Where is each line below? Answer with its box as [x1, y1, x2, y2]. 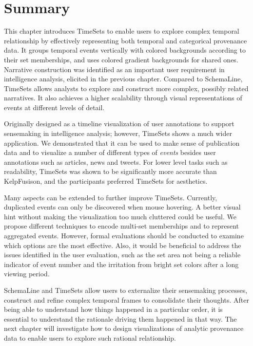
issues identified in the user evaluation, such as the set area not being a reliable [4, 250, 241, 260]
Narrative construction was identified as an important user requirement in [4, 64, 225, 74]
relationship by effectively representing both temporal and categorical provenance [4, 35, 247, 45]
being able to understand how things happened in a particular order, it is [4, 304, 223, 314]
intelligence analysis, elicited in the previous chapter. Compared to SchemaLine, [4, 74, 243, 84]
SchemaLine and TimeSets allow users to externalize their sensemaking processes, [4, 285, 248, 295]
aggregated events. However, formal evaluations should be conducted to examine [4, 231, 244, 240]
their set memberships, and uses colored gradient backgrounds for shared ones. [4, 54, 238, 64]
